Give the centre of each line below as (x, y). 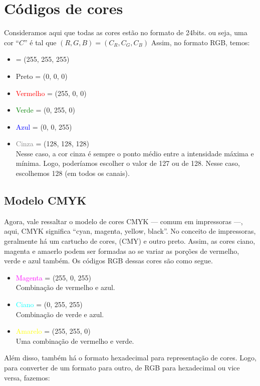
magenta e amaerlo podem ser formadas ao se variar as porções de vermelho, (122, 251)
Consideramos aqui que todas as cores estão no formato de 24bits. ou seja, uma (126, 32)
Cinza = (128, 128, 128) (53, 143)
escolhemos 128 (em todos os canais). (73, 173)
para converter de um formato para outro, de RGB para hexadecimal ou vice (122, 367)
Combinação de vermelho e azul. (65, 287)
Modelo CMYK (45, 200)
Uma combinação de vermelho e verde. (75, 341)
